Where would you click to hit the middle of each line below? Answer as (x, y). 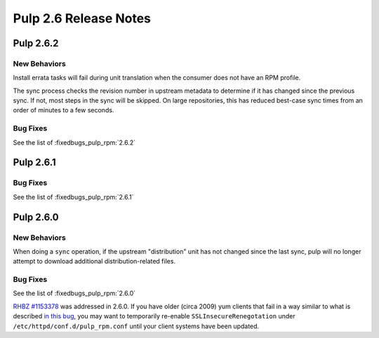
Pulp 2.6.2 (36, 43)
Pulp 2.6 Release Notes (82, 18)
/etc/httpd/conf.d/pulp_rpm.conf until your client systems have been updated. (136, 326)
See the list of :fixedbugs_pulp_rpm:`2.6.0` (74, 293)
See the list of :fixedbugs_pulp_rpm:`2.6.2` (74, 142)
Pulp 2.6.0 (36, 217)
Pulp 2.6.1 (34, 163)
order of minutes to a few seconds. (64, 110)
